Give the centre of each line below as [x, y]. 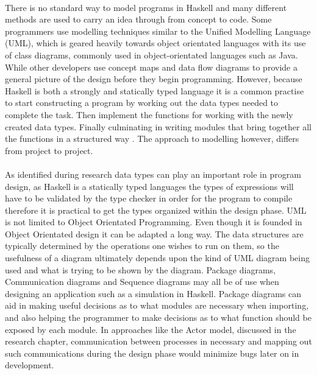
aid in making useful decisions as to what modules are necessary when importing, [157, 305]
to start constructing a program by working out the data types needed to [142, 103]
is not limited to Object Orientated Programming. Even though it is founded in [154, 222]
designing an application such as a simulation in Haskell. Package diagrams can [153, 293]
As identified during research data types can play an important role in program [153, 174]
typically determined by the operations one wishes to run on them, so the [142, 246]
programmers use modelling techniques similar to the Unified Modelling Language [158, 31]
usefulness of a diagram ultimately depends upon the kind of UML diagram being [157, 258]
